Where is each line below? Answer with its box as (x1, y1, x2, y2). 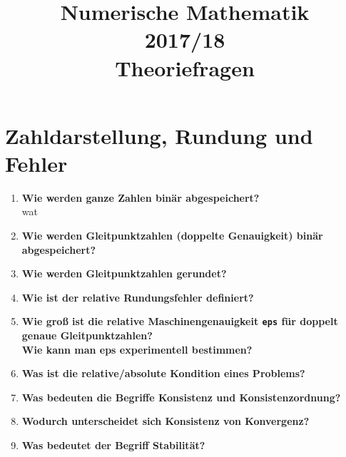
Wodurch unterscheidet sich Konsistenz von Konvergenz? (21, 414, 310, 428)
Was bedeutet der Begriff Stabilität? (21, 438, 205, 453)
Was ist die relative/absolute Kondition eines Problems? (21, 366, 305, 381)
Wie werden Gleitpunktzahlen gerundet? (21, 266, 227, 281)
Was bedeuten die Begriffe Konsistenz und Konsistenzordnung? (21, 389, 341, 404)
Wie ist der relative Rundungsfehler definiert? (21, 289, 254, 304)
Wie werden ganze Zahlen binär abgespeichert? (21, 190, 260, 205)
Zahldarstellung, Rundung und (5, 120, 313, 150)
